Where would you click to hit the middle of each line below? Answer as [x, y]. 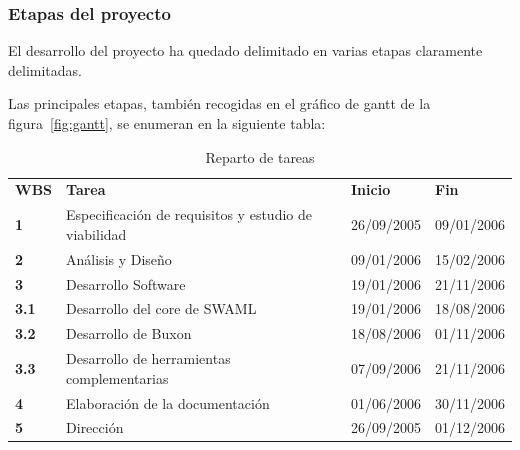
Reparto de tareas [260, 156]
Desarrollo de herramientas [148, 358]
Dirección [95, 427]
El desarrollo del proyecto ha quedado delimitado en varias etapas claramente [245, 50]
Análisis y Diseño [119, 258]
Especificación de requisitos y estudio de [189, 214]
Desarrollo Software [126, 283]
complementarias [117, 377]
